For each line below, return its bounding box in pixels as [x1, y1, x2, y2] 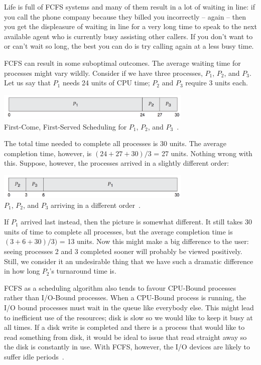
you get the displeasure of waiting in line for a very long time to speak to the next [4, 21, 257, 32]
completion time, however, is [4, 148, 92, 158]
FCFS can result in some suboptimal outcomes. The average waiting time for [4, 57, 241, 68]
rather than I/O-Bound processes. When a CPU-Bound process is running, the [4, 292, 246, 303]
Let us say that [4, 77, 51, 88]
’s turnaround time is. [49, 266, 116, 276]
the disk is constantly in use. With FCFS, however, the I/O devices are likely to [4, 341, 250, 352]
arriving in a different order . [51, 199, 141, 210]
